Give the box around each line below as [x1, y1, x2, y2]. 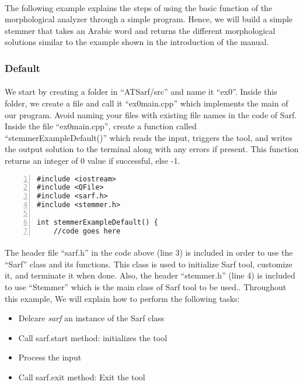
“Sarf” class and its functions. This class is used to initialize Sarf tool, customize [5, 257, 292, 270]
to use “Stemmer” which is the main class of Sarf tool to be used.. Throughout [5, 281, 287, 293]
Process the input [18, 351, 82, 363]
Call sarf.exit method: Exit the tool [18, 371, 145, 383]
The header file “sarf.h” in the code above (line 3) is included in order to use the [5, 246, 293, 259]
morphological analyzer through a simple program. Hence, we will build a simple [5, 13, 293, 25]
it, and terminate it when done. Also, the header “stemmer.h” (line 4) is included [5, 269, 295, 281]
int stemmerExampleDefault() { [37, 218, 158, 226]
